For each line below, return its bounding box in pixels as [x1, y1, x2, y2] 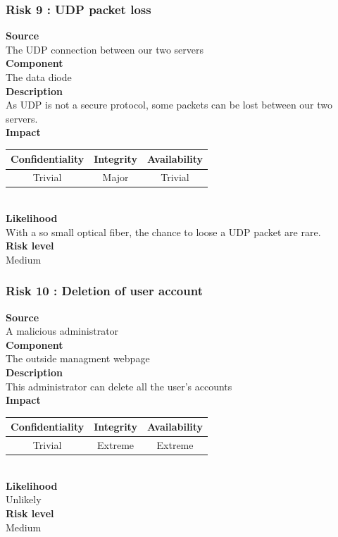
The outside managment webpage [6, 351, 150, 366]
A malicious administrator [6, 323, 119, 338]
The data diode [6, 70, 72, 84]
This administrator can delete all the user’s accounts [6, 378, 232, 393]
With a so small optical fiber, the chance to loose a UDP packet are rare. [6, 224, 321, 239]
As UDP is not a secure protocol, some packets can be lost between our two [6, 97, 333, 112]
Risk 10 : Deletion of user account [6, 282, 203, 300]
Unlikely [6, 492, 42, 507]
